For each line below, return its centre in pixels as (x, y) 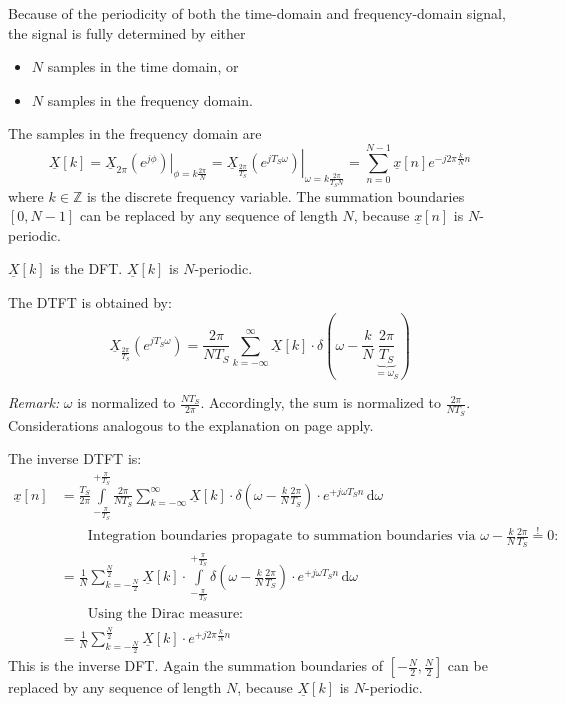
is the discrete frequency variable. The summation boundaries (275, 195)
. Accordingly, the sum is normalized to (321, 402)
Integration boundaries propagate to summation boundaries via (281, 536)
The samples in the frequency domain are (135, 133)
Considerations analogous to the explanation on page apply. (191, 424)
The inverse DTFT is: (75, 458)
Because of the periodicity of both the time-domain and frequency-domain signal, (257, 13)
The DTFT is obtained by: (90, 302)
